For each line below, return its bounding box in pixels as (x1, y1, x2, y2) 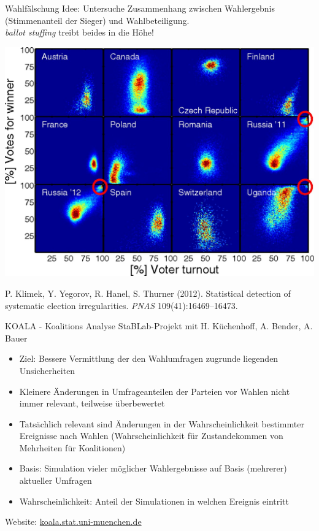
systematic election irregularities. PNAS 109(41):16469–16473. (5, 299, 238, 311)
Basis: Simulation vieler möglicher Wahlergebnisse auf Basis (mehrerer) (19, 462, 287, 475)
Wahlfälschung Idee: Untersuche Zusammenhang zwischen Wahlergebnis (5, 2, 275, 14)
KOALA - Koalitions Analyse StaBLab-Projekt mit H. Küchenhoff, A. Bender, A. (5, 319, 313, 332)
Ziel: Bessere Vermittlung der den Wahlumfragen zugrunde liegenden (19, 352, 279, 365)
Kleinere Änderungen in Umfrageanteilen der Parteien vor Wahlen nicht (19, 384, 290, 397)
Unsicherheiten (19, 364, 75, 376)
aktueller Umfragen (19, 474, 92, 487)
